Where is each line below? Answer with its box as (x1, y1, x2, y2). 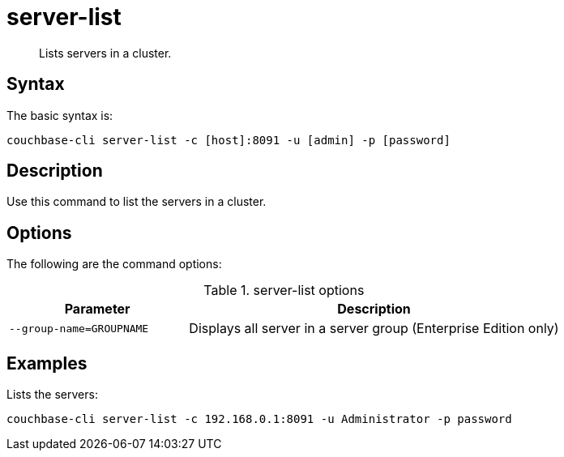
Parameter (64, 301, 130, 318)
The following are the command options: (6, 257, 222, 271)
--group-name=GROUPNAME (9, 322, 149, 335)
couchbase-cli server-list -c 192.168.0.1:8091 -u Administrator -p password (6, 412, 512, 426)
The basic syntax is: (6, 108, 113, 122)
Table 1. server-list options (203, 282, 365, 299)
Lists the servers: (6, 387, 98, 402)
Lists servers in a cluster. (39, 45, 172, 60)
